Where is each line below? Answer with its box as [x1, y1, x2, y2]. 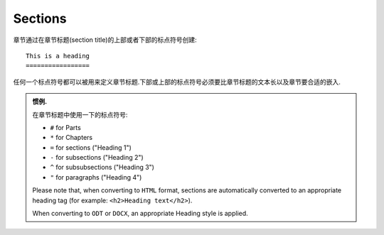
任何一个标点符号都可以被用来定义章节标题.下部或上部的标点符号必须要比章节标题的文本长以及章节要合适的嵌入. [13, 77, 341, 86]
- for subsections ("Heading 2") [50, 153, 144, 162]
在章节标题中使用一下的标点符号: [32, 110, 128, 119]
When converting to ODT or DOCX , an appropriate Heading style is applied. [32, 209, 248, 218]
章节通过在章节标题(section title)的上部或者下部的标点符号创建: [13, 35, 197, 44]
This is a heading [26, 52, 90, 60]
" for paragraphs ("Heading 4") [50, 173, 142, 181]
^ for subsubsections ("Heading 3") [50, 163, 154, 172]
